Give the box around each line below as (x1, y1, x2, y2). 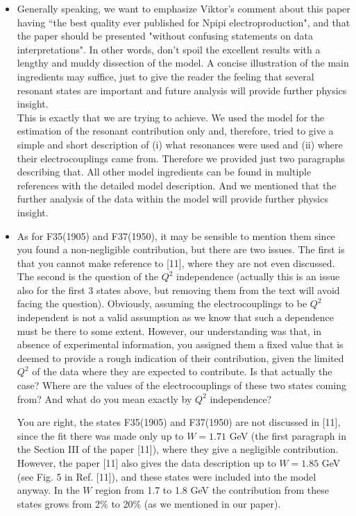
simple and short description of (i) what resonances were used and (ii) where (17, 137, 343, 151)
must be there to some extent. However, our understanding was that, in (17, 323, 322, 338)
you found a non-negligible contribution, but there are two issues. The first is (17, 242, 345, 257)
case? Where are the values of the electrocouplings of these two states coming (17, 378, 346, 393)
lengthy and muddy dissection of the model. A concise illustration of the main (17, 55, 349, 70)
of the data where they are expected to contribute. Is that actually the (32, 364, 332, 379)
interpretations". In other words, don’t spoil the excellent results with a (17, 42, 321, 56)
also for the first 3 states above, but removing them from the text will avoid (17, 282, 340, 297)
